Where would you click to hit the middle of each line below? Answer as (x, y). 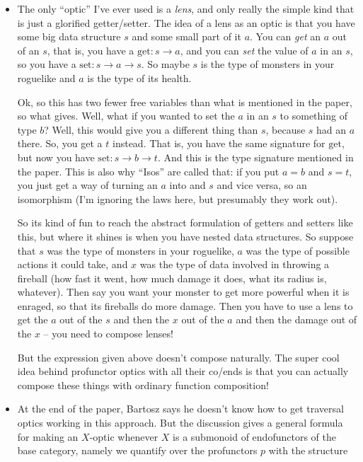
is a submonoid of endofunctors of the (254, 436)
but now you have (56, 157)
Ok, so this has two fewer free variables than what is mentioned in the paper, (185, 102)
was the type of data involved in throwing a (235, 264)
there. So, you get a (60, 143)
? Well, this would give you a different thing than (151, 129)
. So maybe (165, 64)
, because (286, 129)
